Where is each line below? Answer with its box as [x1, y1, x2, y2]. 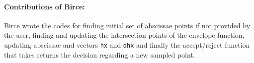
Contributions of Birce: [4, 1, 85, 11]
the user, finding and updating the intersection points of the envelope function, [4, 30, 245, 40]
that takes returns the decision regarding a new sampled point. [4, 49, 195, 60]
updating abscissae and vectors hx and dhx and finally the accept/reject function [4, 39, 250, 50]
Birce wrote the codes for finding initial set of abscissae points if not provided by [4, 20, 251, 30]
